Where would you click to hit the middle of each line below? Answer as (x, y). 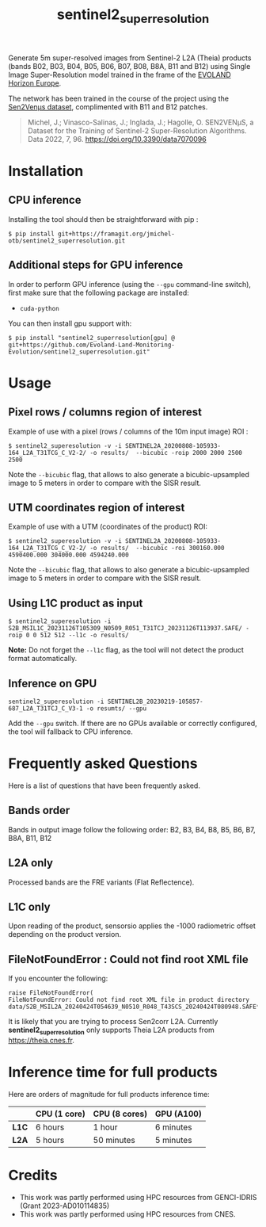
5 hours (50, 1140)
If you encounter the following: (58, 979)
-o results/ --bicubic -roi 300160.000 (157, 549)
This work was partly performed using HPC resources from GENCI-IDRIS (138, 1197)
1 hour (105, 1127)
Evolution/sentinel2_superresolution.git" (79, 352)
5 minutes (173, 1140)
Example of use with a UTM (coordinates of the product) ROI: (108, 527)
